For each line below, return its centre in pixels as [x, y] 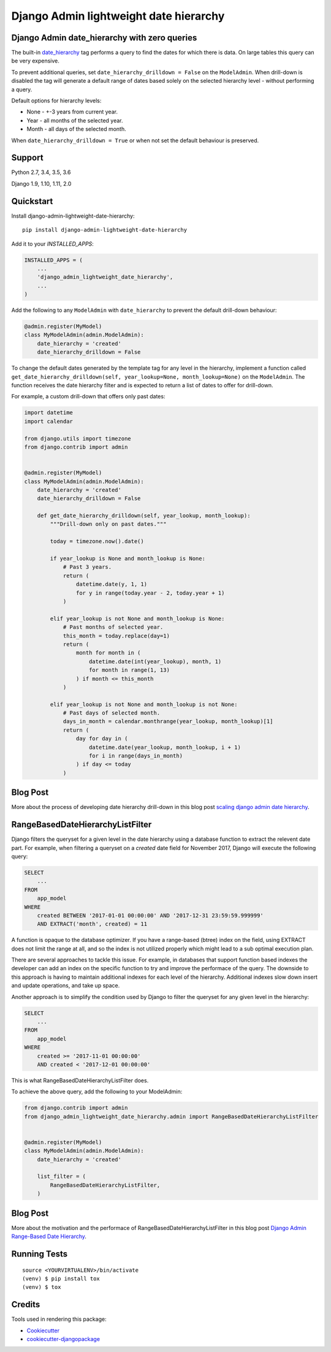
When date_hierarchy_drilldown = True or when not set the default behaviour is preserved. [135, 140]
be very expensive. [35, 61]
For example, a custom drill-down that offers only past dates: [88, 397]
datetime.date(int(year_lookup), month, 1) [155, 661]
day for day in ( [102, 739]
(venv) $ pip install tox [61, 1278]
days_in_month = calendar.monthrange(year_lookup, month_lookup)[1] [168, 721]
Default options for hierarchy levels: [56, 101]
